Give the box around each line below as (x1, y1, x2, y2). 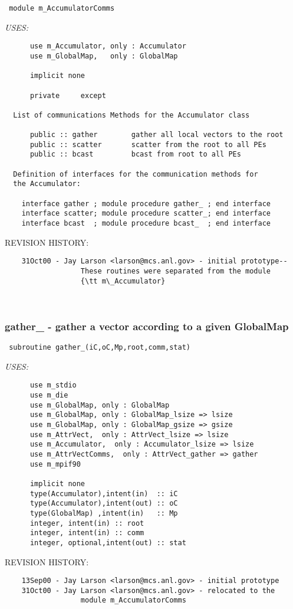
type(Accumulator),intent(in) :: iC (29, 489, 178, 498)
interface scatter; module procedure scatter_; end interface (21, 209, 271, 218)
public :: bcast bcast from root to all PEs (29, 150, 241, 159)
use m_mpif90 (29, 460, 81, 468)
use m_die (29, 391, 68, 399)
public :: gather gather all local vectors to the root (29, 131, 284, 139)
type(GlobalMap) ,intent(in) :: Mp (29, 509, 178, 517)
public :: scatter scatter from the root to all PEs (29, 140, 266, 149)
